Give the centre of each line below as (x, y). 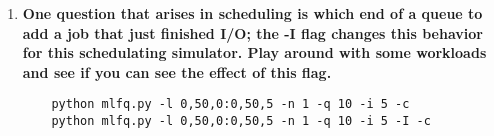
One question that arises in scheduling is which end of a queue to (252, 13)
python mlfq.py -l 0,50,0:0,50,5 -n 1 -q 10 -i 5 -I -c (241, 121)
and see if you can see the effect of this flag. (177, 71)
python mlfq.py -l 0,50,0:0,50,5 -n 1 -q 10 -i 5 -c (230, 104)
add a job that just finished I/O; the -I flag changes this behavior (252, 32)
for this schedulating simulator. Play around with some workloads (254, 52)
